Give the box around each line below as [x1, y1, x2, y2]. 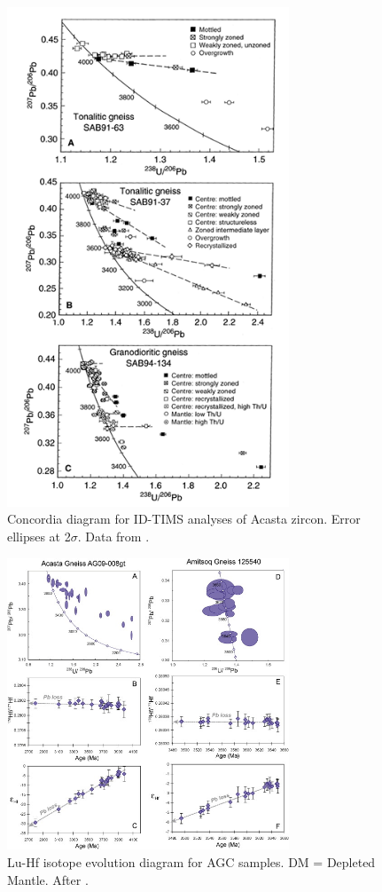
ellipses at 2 [7, 526, 71, 545]
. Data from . [77, 526, 150, 545]
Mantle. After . [7, 870, 89, 888]
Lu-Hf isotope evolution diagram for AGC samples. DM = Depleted [7, 852, 376, 871]
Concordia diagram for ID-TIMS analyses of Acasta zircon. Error [7, 509, 361, 528]
